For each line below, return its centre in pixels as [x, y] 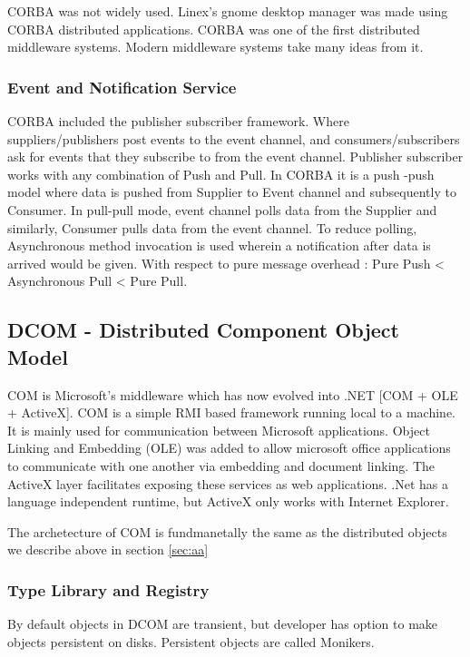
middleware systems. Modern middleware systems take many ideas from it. [215, 47]
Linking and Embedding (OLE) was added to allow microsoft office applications [229, 448]
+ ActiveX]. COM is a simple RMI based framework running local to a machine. [232, 412]
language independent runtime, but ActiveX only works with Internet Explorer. [228, 501]
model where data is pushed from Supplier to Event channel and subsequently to [232, 192]
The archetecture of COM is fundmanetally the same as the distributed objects [227, 531]
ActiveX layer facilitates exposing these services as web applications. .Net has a [228, 483]
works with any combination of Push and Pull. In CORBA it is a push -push [221, 174]
